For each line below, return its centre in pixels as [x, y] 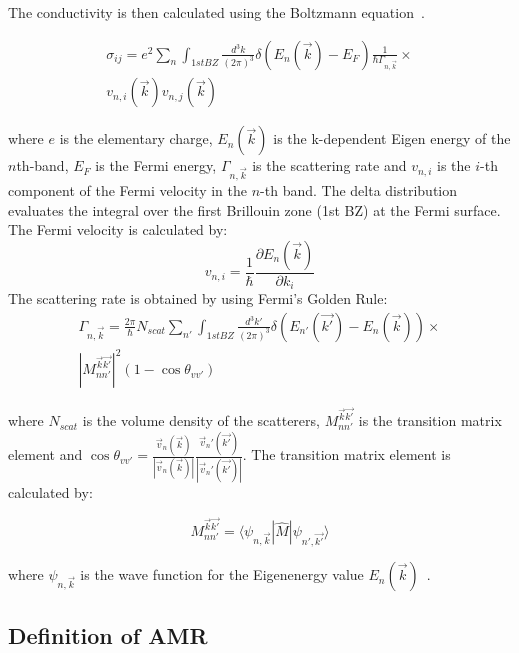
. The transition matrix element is [346, 454]
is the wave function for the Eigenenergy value [222, 574]
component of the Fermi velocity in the [128, 189]
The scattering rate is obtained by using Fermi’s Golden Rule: [198, 298]
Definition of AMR [108, 635]
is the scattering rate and [329, 165]
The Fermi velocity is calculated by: [118, 229]
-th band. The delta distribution [359, 189]
